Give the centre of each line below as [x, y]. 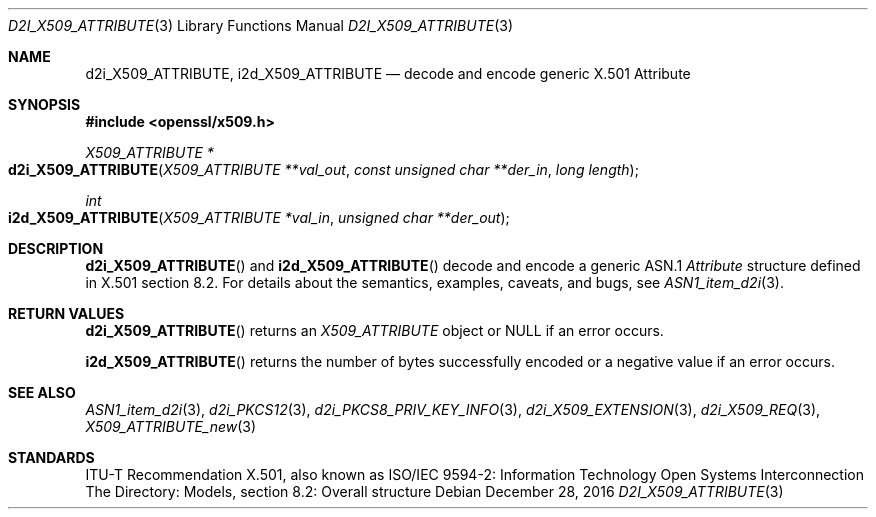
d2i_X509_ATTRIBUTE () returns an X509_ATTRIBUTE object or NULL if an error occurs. [374, 330]
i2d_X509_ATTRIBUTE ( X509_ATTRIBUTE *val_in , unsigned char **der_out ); [259, 217]
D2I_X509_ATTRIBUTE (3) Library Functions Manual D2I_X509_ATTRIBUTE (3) [261, 25]
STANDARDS [51, 457]
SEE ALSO [42, 392]
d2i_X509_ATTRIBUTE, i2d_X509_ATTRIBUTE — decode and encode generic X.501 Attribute [388, 73]
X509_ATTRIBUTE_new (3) [171, 426]
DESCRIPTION [56, 248]
